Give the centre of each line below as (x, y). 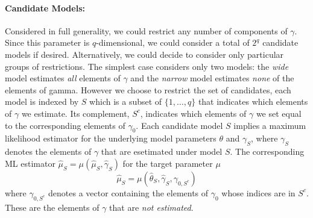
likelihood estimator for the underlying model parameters (111, 138)
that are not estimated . (151, 207)
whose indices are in (258, 192)
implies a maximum (270, 125)
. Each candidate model (179, 125)
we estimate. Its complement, (75, 113)
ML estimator (30, 163)
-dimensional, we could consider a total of (173, 42)
